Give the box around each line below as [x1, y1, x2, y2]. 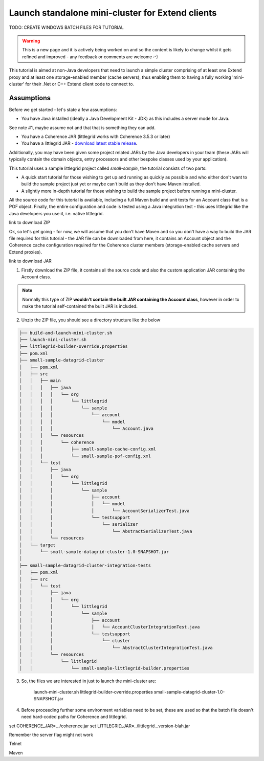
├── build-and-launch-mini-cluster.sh [19, 330, 112, 336]
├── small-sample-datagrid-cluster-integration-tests [19, 562, 151, 568]
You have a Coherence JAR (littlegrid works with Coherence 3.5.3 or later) [21, 134, 171, 139]
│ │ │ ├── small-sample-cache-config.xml [19, 447, 156, 452]
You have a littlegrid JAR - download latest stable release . [21, 140, 138, 146]
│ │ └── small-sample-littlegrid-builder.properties [19, 665, 190, 671]
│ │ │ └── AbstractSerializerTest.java [19, 528, 193, 534]
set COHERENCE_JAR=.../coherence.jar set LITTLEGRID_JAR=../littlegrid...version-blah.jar [9, 723, 190, 729]
